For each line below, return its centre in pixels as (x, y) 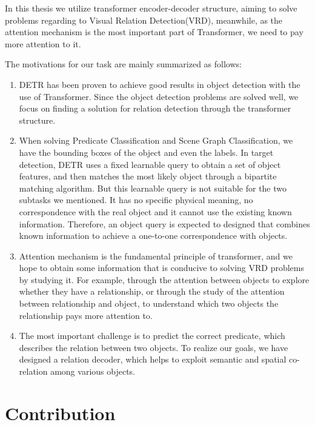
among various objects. (93, 371)
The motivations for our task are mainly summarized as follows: (123, 64)
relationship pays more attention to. (86, 315)
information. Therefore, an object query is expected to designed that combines (164, 223)
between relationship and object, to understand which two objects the (149, 303)
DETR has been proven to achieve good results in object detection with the (160, 84)
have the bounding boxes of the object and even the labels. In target (146, 152)
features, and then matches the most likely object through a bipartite (148, 176)
